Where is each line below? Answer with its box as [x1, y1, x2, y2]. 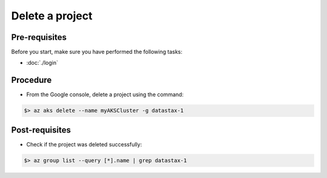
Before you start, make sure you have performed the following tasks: [11, 48, 183, 56]
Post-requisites [11, 125, 71, 135]
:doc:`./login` [26, 59, 59, 67]
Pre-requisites [11, 32, 67, 42]
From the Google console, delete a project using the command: [26, 91, 184, 98]
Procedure [11, 75, 52, 85]
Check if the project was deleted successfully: [26, 140, 142, 148]
